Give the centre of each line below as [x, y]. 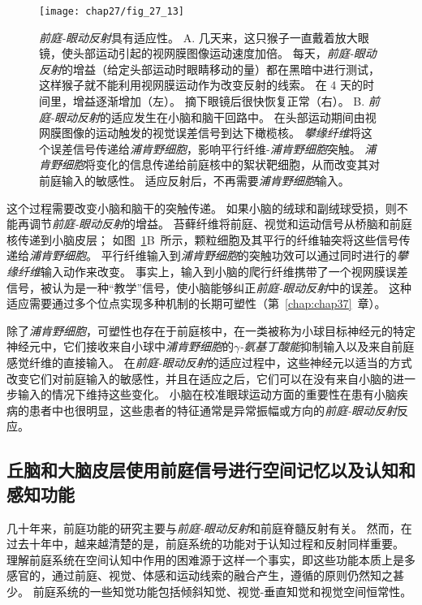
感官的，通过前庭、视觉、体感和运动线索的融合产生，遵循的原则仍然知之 [200, 575]
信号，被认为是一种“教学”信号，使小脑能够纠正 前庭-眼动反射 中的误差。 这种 [209, 287]
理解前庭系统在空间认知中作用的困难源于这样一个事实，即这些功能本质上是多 [211, 559]
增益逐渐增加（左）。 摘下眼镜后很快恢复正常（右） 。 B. [219, 101]
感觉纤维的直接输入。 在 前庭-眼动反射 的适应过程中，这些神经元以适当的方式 [209, 362]
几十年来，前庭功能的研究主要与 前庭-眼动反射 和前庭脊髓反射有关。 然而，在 [209, 527]
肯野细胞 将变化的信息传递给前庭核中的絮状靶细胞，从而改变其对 [209, 164]
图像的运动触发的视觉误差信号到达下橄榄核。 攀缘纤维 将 [211, 133]
